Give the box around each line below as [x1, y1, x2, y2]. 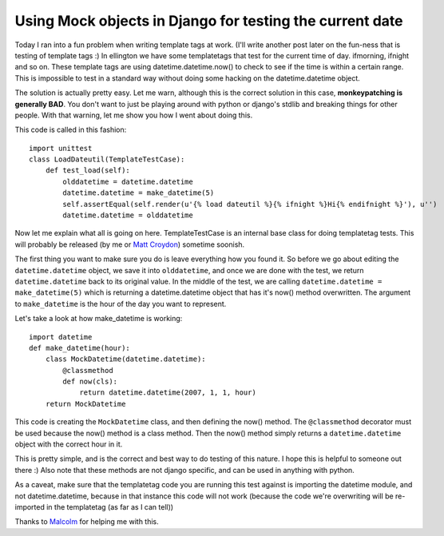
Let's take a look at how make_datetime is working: [14, 314, 183, 324]
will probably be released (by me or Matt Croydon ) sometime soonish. [14, 240, 245, 249]
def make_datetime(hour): [29, 343, 131, 352]
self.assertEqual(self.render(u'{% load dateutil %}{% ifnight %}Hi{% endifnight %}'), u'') [62, 200, 438, 208]
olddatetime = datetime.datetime [62, 177, 193, 186]
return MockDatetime [45, 399, 126, 408]
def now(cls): [62, 377, 118, 387]
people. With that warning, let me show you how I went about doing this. [14, 110, 253, 120]
